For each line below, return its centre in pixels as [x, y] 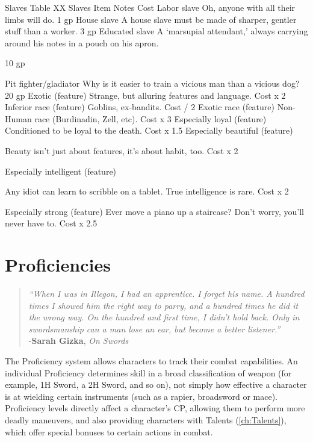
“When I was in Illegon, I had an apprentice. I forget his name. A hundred [166, 294]
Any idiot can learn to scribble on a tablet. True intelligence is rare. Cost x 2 [147, 191]
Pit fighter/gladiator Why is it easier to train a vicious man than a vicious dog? [152, 83]
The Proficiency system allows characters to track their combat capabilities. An [151, 361]
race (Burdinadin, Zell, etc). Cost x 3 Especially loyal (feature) [150, 118]
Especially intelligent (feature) [61, 171]
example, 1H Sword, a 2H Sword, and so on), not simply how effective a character [156, 384]
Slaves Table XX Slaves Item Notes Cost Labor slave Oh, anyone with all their [150, 7]
